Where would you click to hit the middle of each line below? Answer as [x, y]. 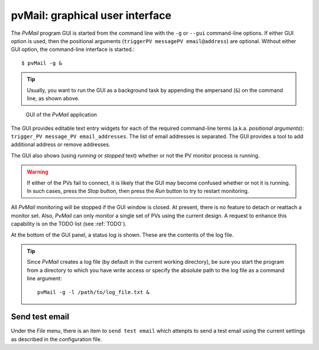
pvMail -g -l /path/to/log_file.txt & [94, 292]
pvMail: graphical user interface [91, 15]
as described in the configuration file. [56, 339]
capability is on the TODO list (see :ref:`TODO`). [69, 224]
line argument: [44, 279]
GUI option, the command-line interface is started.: [73, 50]
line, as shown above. [53, 98]
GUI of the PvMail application [61, 115]
